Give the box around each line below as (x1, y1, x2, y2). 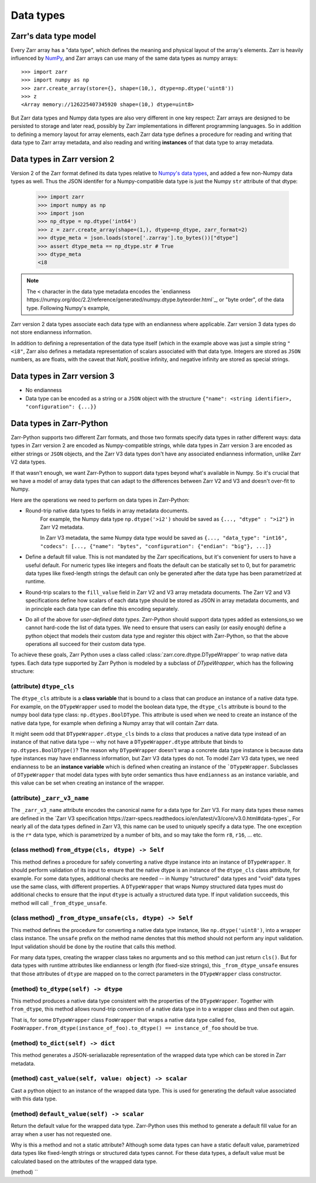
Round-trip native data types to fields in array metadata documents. (25, 507, 190, 514)
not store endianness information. (11, 329, 92, 336)
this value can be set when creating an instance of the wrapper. (11, 780, 164, 787)
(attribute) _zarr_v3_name (11, 794, 89, 803)
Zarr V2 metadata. (40, 523, 84, 531)
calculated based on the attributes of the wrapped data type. (11, 1158, 158, 1165)
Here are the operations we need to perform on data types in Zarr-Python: (11, 496, 190, 504)
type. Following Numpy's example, (26, 304, 110, 311)
